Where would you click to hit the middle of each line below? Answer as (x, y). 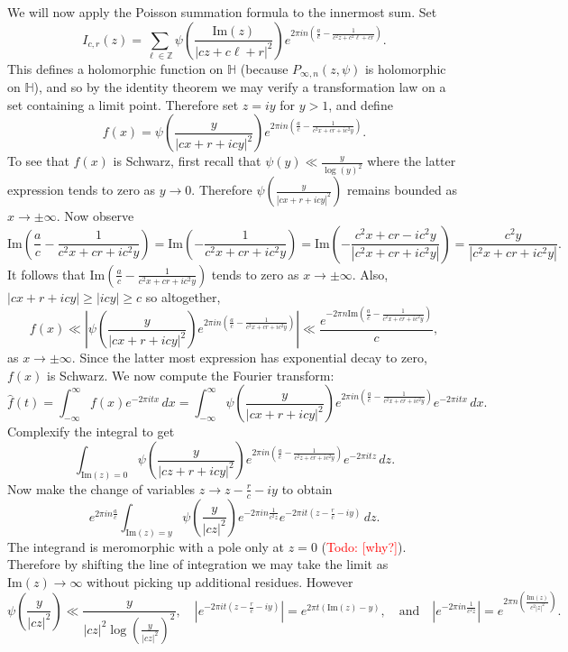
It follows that (46, 274)
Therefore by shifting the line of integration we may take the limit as (198, 564)
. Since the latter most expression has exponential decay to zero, (249, 358)
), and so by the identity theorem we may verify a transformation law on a (240, 87)
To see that (38, 161)
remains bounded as (402, 190)
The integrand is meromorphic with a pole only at (146, 546)
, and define (361, 104)
